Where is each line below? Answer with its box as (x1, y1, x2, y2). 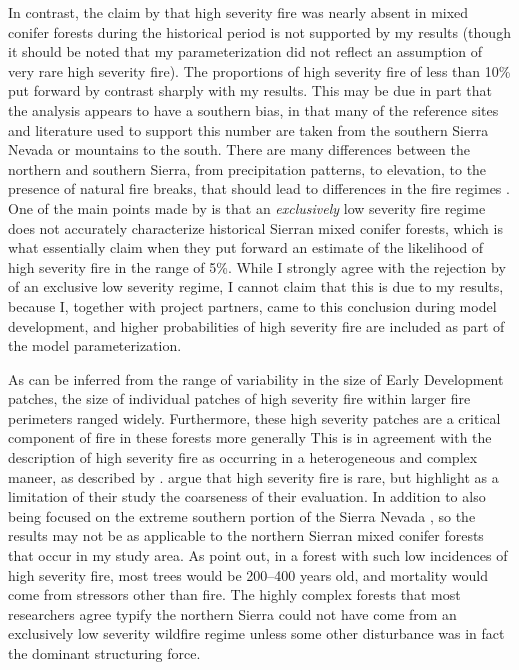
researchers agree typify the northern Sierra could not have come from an (8, 603, 457, 624)
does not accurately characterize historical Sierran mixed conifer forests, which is (8, 217, 503, 238)
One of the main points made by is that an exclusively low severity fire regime (8, 197, 486, 218)
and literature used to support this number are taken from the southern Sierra (8, 119, 489, 140)
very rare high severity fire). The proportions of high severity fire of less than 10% (8, 60, 511, 81)
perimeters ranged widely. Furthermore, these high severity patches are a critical (8, 407, 501, 428)
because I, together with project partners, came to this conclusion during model (8, 295, 497, 316)
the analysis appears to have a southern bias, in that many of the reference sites (8, 99, 499, 120)
